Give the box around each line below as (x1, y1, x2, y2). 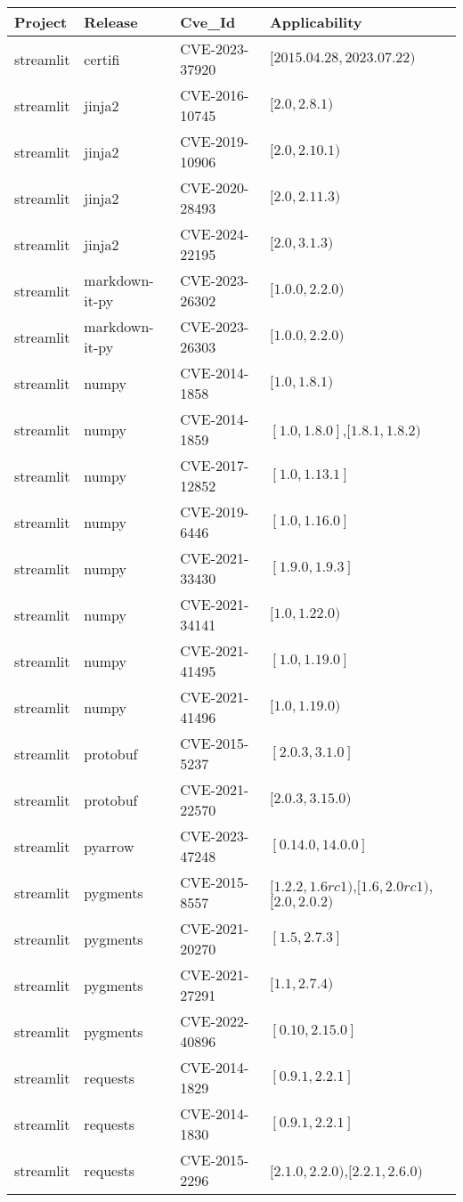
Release (84, 12, 138, 32)
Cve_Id (180, 12, 236, 32)
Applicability (269, 12, 362, 32)
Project (14, 12, 68, 32)
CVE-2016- (180, 85, 249, 105)
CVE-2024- (180, 223, 249, 244)
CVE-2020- (180, 177, 249, 198)
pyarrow (84, 835, 134, 857)
